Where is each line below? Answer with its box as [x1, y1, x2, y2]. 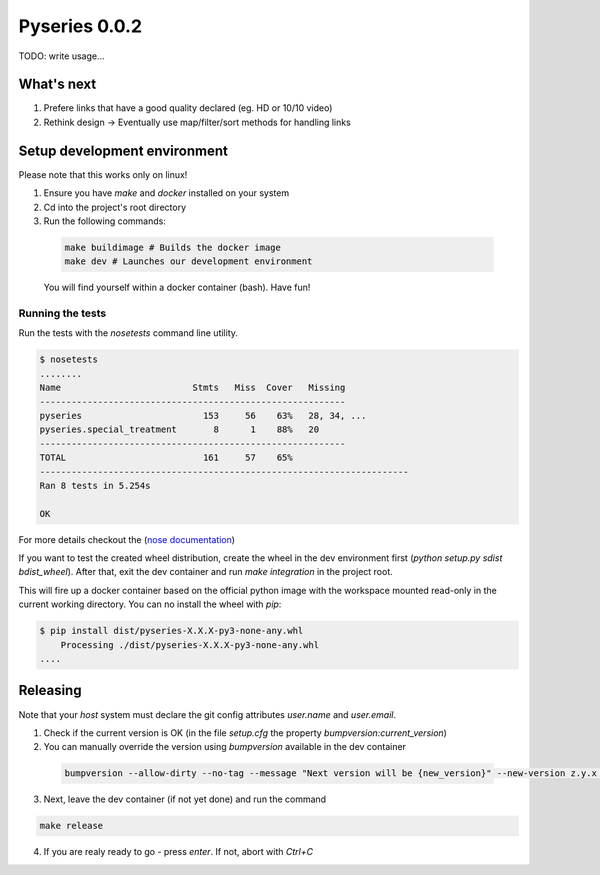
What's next [18, 76, 97, 93]
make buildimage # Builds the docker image [64, 241, 282, 253]
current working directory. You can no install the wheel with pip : [18, 598, 282, 610]
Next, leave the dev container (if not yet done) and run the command [43, 793, 327, 805]
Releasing [18, 682, 82, 699]
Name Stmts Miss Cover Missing [39, 382, 346, 394]
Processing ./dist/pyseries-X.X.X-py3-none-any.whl [60, 639, 320, 650]
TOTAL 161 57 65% [39, 452, 294, 464]
